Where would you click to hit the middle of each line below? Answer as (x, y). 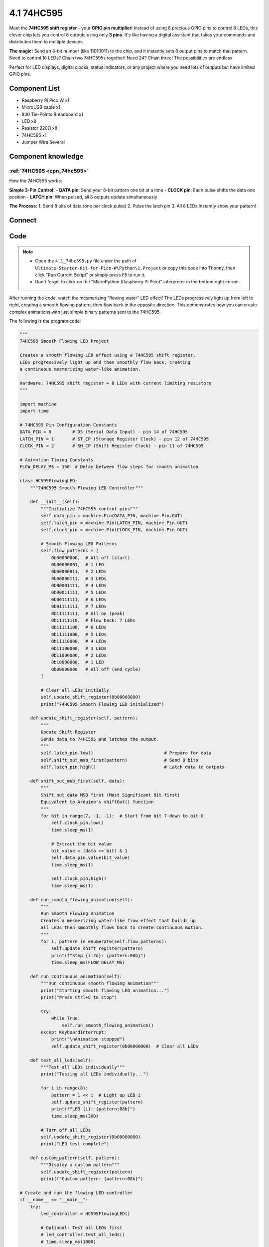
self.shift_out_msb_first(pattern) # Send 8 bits (120, 760)
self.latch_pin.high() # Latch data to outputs (133, 767)
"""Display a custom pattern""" (80, 1165)
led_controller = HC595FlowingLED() (85, 1214)
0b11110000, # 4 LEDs (79, 641)
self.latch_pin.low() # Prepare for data (126, 753)
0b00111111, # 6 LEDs (79, 599)
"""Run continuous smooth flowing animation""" (100, 983)
